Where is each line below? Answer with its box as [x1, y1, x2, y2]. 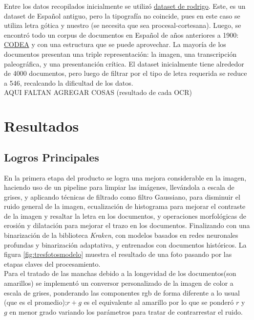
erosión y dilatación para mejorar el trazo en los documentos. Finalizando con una [4, 220, 250, 230]
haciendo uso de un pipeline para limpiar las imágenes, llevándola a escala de [4, 182, 234, 192]
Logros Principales [4, 149, 99, 164]
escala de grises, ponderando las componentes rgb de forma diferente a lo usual [4, 287, 240, 297]
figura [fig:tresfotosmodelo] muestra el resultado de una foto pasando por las [4, 249, 232, 259]
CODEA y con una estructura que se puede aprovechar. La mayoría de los [4, 39, 226, 49]
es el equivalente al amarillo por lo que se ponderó [84, 297, 234, 307]
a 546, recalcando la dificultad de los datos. [4, 77, 133, 88]
